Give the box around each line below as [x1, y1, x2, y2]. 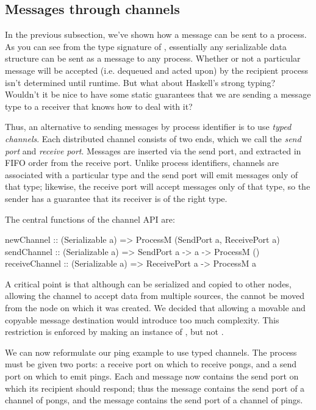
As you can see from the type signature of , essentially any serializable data [5, 40, 287, 52]
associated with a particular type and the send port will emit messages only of [5, 168, 298, 181]
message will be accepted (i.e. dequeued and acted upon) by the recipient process [5, 63, 308, 76]
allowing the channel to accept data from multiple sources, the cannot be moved [5, 289, 304, 302]
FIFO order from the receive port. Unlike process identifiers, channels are [5, 156, 279, 169]
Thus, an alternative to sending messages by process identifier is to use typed [5, 120, 292, 133]
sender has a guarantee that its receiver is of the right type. [5, 192, 228, 204]
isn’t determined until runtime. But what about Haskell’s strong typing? [5, 76, 276, 88]
